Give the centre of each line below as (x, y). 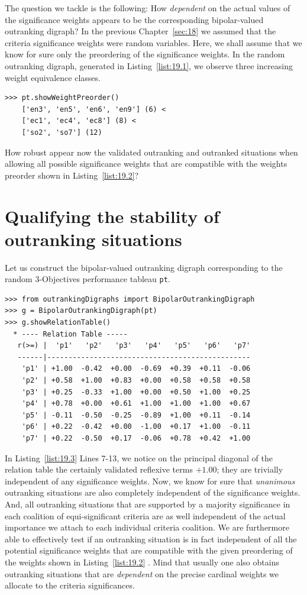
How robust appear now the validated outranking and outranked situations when (151, 152)
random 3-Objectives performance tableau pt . (88, 279)
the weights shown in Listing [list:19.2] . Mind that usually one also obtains (142, 562)
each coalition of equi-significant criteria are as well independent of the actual (145, 515)
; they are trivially (250, 469)
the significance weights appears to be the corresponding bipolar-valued (134, 19)
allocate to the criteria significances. (70, 585)
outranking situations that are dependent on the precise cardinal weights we (142, 573)
